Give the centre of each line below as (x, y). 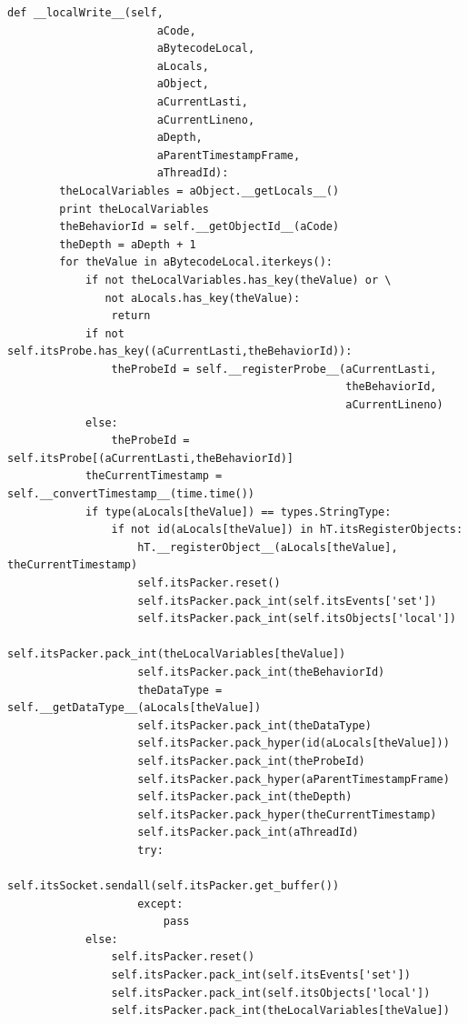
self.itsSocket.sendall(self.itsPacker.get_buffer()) (174, 886)
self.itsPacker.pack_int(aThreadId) (248, 833)
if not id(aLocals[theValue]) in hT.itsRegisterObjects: (287, 530)
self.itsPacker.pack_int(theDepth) (245, 797)
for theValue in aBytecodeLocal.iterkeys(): (196, 262)
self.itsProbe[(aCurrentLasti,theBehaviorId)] (150, 458)
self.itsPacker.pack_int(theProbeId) (251, 761)
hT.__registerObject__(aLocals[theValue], (268, 547)
